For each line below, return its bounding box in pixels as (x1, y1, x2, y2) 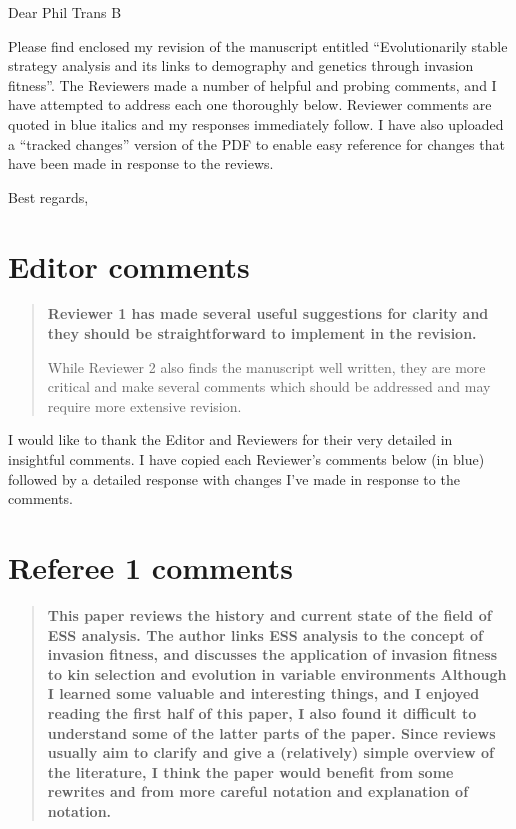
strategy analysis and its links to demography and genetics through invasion (8, 55, 474, 76)
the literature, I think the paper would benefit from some (47, 761, 454, 782)
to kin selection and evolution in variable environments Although (47, 663, 507, 684)
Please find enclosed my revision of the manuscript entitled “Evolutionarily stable (8, 35, 508, 56)
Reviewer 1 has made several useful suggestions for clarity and (47, 303, 489, 324)
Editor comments (8, 245, 250, 286)
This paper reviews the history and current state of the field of (47, 604, 492, 625)
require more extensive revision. (47, 395, 242, 416)
